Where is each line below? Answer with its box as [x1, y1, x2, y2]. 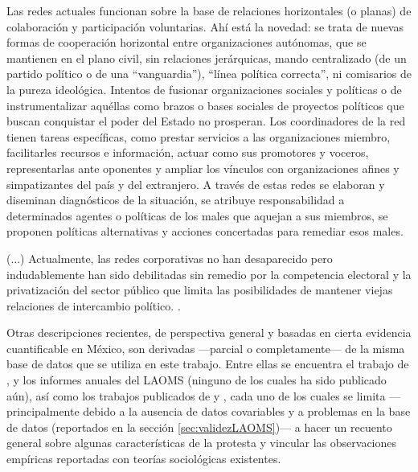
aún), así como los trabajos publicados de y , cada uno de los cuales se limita [6, 387, 386, 404]
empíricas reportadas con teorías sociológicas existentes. [6, 450, 281, 467]
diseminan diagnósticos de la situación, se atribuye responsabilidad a [6, 191, 345, 208]
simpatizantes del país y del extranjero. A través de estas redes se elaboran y [6, 175, 385, 192]
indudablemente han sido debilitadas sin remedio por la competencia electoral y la [6, 265, 412, 282]
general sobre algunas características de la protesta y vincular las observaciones [6, 434, 397, 451]
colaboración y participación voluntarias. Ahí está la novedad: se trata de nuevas [6, 18, 404, 35]
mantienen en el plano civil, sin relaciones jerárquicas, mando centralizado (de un [6, 49, 407, 66]
